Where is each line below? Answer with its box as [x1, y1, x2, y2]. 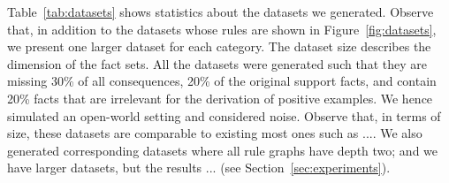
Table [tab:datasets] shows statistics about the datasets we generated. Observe [7, 3, 434, 20]
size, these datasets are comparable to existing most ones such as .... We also [7, 124, 422, 142]
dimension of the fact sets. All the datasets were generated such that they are [7, 54, 427, 72]
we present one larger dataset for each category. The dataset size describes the [7, 37, 431, 56]
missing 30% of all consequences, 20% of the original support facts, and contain [7, 72, 437, 90]
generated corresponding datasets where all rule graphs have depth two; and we [7, 141, 438, 159]
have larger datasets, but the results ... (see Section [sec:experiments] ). [7, 158, 391, 177]
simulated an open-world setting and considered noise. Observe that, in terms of [7, 106, 441, 125]
